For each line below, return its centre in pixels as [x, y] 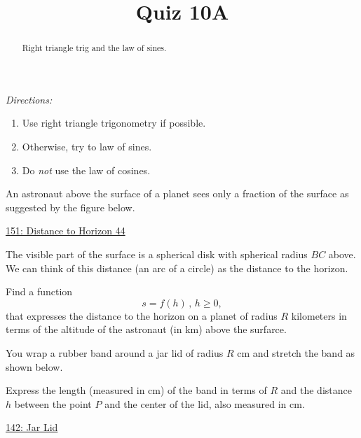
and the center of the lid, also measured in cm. [205, 403]
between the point [53, 403]
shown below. [34, 366]
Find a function [39, 291]
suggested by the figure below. [70, 207]
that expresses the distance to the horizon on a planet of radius [142, 315]
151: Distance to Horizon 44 [66, 231]
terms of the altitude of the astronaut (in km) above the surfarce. [146, 329]
